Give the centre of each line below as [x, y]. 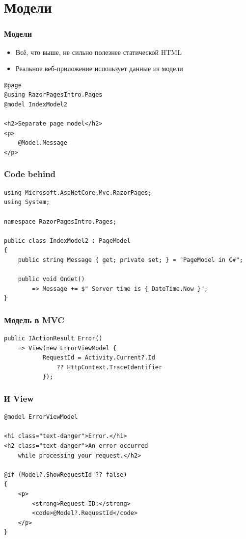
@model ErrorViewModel [41, 417]
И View [19, 398]
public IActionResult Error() [53, 339]
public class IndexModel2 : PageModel [67, 241]
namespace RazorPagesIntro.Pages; [60, 221]
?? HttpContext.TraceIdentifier [109, 367]
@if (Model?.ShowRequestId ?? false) [66, 475]
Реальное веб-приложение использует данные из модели [99, 68]
